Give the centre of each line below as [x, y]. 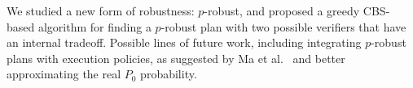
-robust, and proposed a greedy [282, 10]
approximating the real [64, 74]
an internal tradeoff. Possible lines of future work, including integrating [184, 42]
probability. [169, 74]
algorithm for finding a [94, 26]
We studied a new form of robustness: [101, 10]
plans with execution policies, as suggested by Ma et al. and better [176, 58]
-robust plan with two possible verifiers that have [283, 26]
